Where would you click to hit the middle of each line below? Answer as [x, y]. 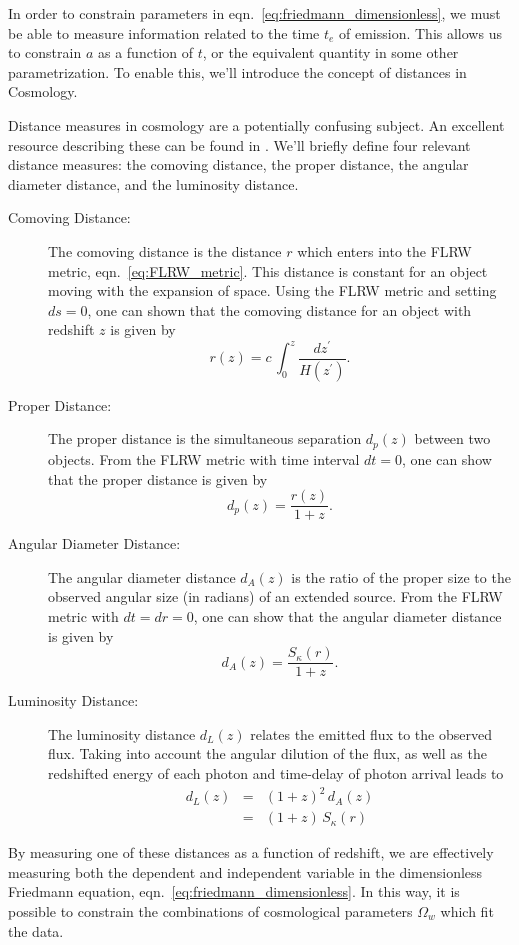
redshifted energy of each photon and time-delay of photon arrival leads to [276, 773]
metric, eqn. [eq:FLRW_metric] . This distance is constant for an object [268, 270]
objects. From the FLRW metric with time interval [204, 458]
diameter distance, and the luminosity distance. [153, 183]
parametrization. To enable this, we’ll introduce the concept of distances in [237, 71]
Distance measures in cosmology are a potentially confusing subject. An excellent [256, 124]
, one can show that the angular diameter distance [347, 615]
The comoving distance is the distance [165, 250]
